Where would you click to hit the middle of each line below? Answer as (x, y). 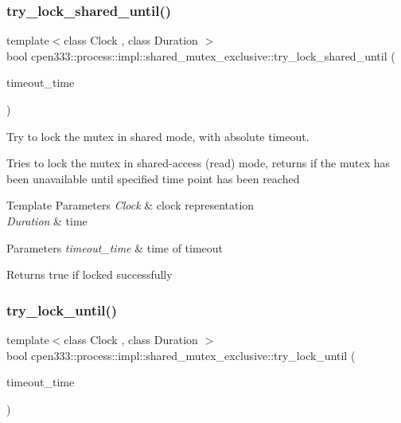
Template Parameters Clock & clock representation (130, 205)
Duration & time (47, 220)
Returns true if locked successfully (90, 274)
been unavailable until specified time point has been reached (153, 178)
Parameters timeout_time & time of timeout (115, 247)
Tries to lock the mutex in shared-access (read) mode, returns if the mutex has (199, 163)
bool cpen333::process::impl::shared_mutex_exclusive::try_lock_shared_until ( (201, 55)
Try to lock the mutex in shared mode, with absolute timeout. (158, 136)
